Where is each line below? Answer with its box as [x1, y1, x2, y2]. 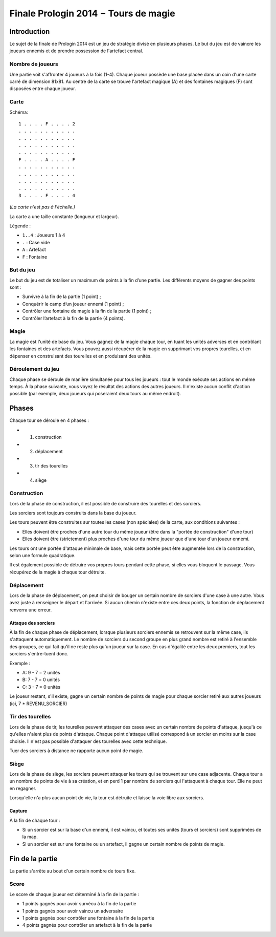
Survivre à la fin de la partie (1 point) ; [22, 293, 101, 300]
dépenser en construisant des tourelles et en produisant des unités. [9, 353, 152, 359]
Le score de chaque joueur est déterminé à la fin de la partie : [9, 891, 140, 897]
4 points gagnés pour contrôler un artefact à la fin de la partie [22, 922, 152, 928]
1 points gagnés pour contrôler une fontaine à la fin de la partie [22, 915, 154, 921]
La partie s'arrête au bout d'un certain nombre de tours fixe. [9, 868, 136, 874]
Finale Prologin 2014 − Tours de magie [9, 8, 176, 19]
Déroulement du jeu [9, 366, 60, 373]
